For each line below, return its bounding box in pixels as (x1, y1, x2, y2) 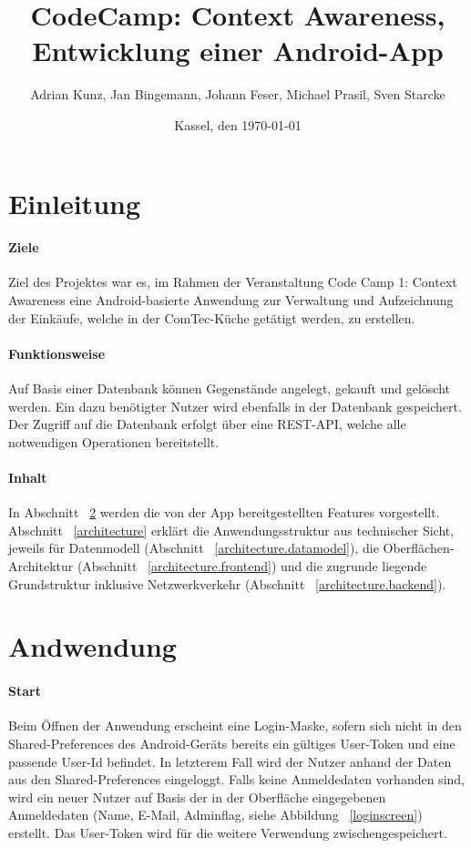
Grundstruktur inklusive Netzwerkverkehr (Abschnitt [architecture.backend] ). (8, 574, 446, 593)
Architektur (8, 557, 74, 576)
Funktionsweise (8, 343, 106, 363)
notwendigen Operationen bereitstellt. (8, 432, 220, 451)
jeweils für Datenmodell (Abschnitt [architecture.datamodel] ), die (8, 538, 379, 557)
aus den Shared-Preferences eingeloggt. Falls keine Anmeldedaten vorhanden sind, (8, 770, 465, 789)
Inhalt (8, 468, 47, 487)
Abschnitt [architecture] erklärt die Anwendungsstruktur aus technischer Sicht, (8, 520, 455, 539)
